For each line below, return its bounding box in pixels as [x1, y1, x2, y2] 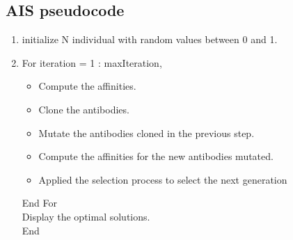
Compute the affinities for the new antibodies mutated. [38, 149, 274, 163]
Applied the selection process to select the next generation [38, 172, 287, 186]
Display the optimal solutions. [22, 209, 150, 223]
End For [22, 195, 58, 210]
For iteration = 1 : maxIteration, [22, 55, 162, 70]
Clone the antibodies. [38, 102, 129, 116]
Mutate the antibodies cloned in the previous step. [38, 125, 255, 140]
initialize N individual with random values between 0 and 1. [22, 32, 278, 47]
